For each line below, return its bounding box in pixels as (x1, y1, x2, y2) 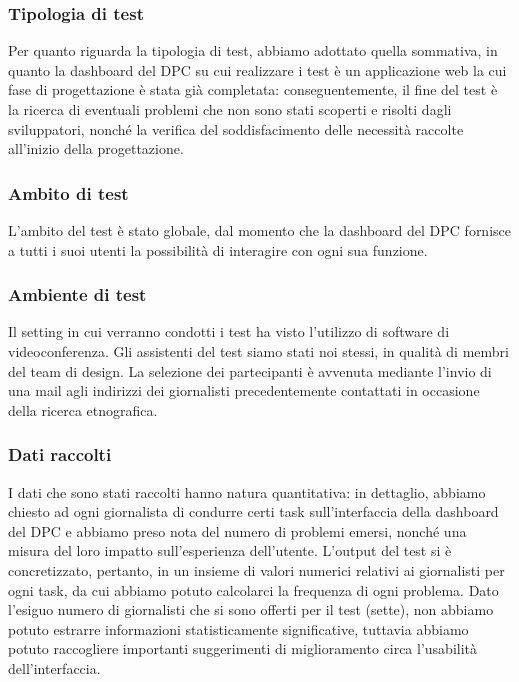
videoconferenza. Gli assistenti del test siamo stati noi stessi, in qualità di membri (8, 341, 509, 361)
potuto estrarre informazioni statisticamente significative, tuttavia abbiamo (8, 618, 469, 639)
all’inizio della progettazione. (8, 138, 184, 159)
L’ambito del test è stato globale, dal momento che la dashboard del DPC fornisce (8, 220, 511, 240)
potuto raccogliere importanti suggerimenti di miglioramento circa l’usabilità (8, 638, 478, 659)
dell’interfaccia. (8, 657, 101, 678)
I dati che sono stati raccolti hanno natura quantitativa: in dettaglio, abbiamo (8, 481, 486, 502)
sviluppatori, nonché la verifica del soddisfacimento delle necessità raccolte (8, 118, 464, 139)
